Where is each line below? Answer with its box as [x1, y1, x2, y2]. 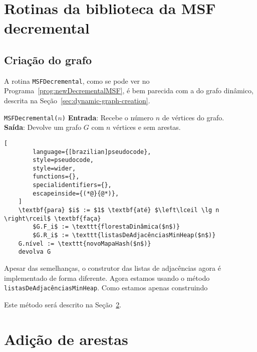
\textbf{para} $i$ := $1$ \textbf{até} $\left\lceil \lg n [18, 207, 219, 214]
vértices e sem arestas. [113, 122, 181, 132]
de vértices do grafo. [162, 112, 224, 122]
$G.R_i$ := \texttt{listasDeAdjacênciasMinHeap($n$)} [33, 232, 216, 239]
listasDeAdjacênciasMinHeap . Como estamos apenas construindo [4, 282, 208, 293]
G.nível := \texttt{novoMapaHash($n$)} [18, 240, 151, 247]
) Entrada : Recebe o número [62, 112, 153, 122]
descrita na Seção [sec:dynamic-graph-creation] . [4, 95, 150, 106]
